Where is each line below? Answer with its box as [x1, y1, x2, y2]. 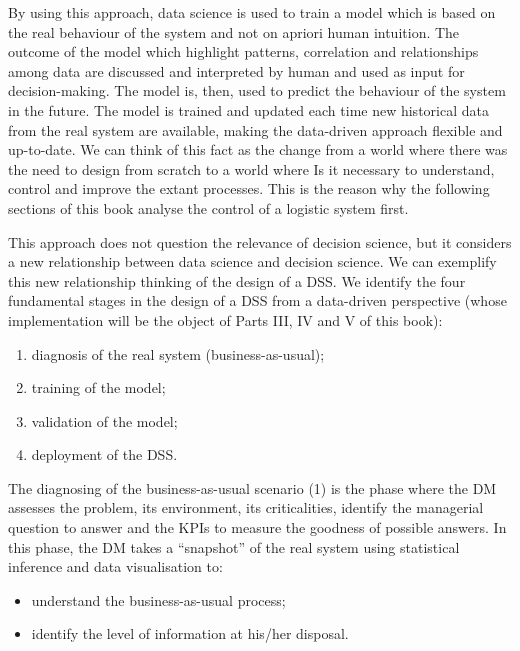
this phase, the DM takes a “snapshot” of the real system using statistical [8, 536, 460, 557]
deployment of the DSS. [31, 444, 178, 465]
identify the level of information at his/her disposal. [31, 623, 349, 644]
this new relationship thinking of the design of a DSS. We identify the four [8, 270, 466, 291]
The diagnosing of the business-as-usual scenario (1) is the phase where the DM [8, 477, 497, 498]
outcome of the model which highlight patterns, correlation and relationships [8, 41, 479, 62]
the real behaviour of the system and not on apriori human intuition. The [8, 21, 460, 42]
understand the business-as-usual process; [31, 589, 286, 610]
